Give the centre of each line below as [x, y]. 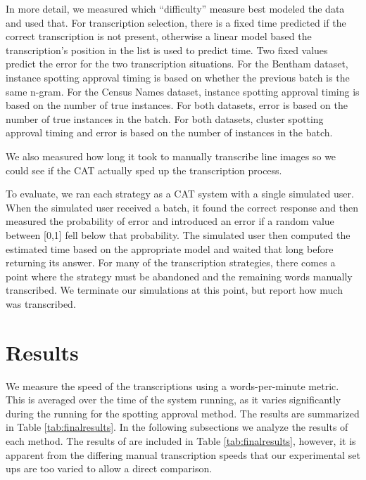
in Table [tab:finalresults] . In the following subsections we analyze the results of [177, 427]
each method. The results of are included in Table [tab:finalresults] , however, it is [181, 440]
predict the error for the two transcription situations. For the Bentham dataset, [177, 64]
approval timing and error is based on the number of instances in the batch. [169, 132]
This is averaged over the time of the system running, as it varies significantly [173, 400]
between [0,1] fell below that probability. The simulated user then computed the [178, 234]
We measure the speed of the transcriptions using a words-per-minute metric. [172, 385]
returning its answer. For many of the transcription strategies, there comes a [171, 262]
